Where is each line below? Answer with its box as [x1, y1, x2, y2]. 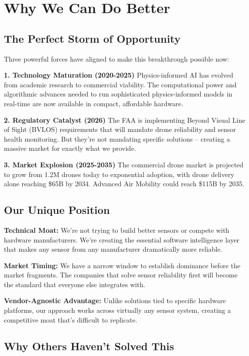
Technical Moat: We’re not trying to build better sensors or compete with [4, 225, 230, 235]
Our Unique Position [4, 202, 110, 217]
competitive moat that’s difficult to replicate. [4, 314, 137, 324]
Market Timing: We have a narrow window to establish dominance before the [4, 260, 240, 270]
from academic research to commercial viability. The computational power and [4, 79, 237, 89]
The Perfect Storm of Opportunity [4, 31, 181, 46]
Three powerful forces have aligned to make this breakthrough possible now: [4, 53, 230, 64]
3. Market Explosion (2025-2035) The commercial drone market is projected [4, 159, 244, 169]
